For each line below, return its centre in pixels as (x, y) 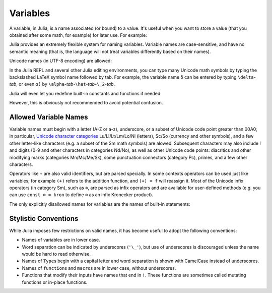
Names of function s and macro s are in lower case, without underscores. (99, 268)
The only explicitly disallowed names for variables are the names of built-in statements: (100, 204)
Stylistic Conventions (44, 219)
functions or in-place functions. (55, 282)
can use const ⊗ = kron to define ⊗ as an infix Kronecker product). (81, 195)
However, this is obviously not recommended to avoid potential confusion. (86, 103)
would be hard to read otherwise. (56, 254)
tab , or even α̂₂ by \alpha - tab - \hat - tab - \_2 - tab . (62, 84)
